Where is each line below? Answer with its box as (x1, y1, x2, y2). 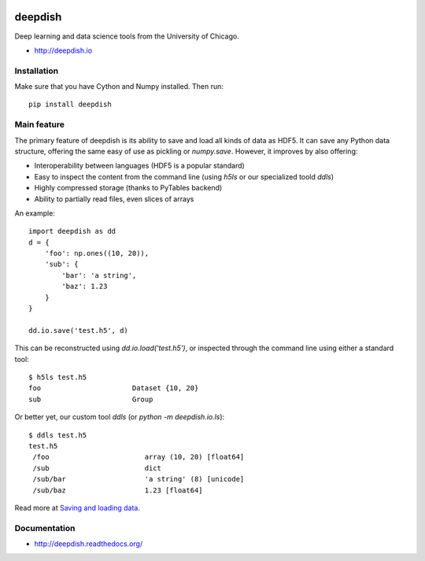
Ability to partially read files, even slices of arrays (34, 194, 194, 204)
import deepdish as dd (28, 227, 116, 236)
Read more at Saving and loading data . (14, 503, 141, 512)
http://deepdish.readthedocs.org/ (34, 539, 143, 548)
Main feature (14, 119, 65, 130)
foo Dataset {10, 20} (28, 384, 199, 393)
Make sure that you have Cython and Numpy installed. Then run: (14, 82, 224, 91)
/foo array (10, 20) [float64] (32, 452, 245, 462)
